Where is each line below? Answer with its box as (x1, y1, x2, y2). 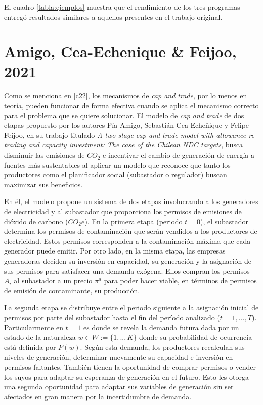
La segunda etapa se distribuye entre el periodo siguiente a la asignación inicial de (4, 302, 259, 313)
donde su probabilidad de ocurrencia (139, 332, 252, 342)
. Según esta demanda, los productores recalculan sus (80, 341, 245, 352)
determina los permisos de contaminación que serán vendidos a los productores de (4, 226, 257, 236)
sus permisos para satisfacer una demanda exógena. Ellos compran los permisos (4, 265, 250, 276)
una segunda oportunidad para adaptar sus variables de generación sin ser (4, 381, 234, 392)
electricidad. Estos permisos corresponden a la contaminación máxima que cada (4, 235, 251, 246)
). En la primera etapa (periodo (84, 216, 183, 226)
